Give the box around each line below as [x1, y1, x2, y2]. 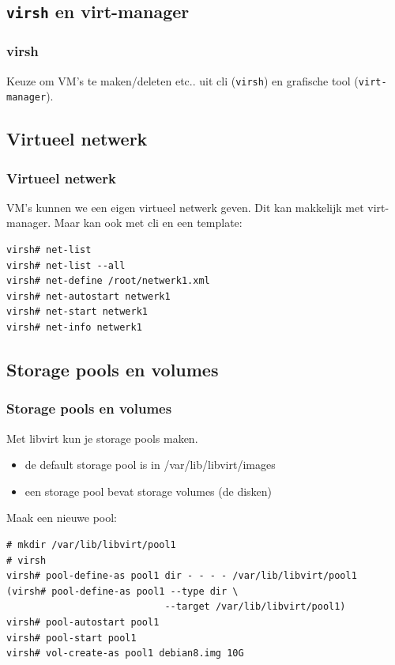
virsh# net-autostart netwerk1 [6, 290, 171, 302]
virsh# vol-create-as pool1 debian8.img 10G [6, 648, 244, 659]
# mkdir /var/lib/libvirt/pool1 [6, 539, 176, 551]
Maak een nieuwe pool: [6, 509, 117, 526]
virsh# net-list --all [6, 259, 126, 271]
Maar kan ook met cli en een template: [54, 214, 243, 231]
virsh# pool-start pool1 [6, 632, 137, 644]
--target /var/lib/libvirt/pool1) [164, 601, 346, 613]
